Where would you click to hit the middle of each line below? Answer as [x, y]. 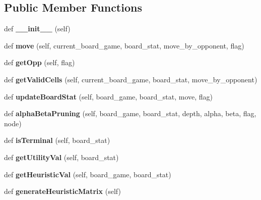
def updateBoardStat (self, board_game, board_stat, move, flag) [109, 96]
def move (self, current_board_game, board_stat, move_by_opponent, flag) [124, 45]
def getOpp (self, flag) [40, 62]
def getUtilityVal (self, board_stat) [61, 157]
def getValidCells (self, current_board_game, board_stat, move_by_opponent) [131, 79]
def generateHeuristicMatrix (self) [62, 191]
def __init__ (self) [37, 29]
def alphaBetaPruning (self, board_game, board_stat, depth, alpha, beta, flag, [130, 113]
